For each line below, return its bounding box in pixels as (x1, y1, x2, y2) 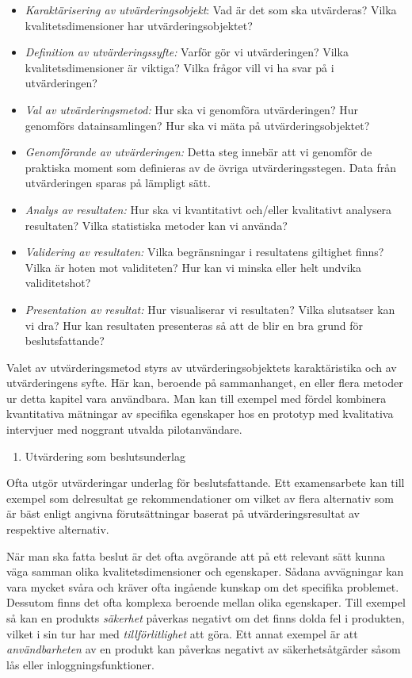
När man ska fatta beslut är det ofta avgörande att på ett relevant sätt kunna (6, 547, 385, 564)
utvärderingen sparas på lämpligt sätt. (25, 174, 211, 191)
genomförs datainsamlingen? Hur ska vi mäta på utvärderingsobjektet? (25, 117, 370, 133)
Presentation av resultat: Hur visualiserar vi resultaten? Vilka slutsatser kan (25, 301, 395, 317)
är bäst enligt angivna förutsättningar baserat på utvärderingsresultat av (6, 505, 360, 522)
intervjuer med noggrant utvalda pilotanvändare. (6, 421, 242, 438)
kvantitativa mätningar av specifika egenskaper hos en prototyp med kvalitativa (6, 405, 394, 422)
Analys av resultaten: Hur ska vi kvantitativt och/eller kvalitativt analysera (25, 201, 392, 217)
